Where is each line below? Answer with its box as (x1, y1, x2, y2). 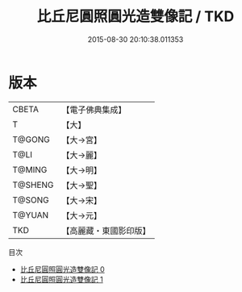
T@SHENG (12, 179, 54, 190)
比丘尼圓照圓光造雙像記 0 (19, 264, 105, 274)
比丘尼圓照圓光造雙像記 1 (19, 274, 103, 284)
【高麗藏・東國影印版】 (61, 225, 151, 236)
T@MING (12, 164, 48, 175)
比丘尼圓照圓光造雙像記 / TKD (36, 7, 235, 26)
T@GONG (12, 134, 50, 145)
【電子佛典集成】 (61, 104, 127, 115)
